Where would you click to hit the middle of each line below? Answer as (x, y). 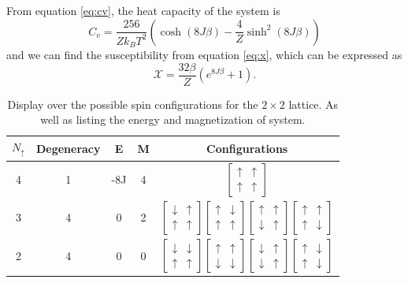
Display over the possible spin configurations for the (133, 104)
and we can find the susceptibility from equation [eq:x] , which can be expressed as (204, 54)
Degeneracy (68, 148)
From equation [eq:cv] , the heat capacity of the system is (143, 10)
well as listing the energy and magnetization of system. (173, 119)
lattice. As (313, 104)
